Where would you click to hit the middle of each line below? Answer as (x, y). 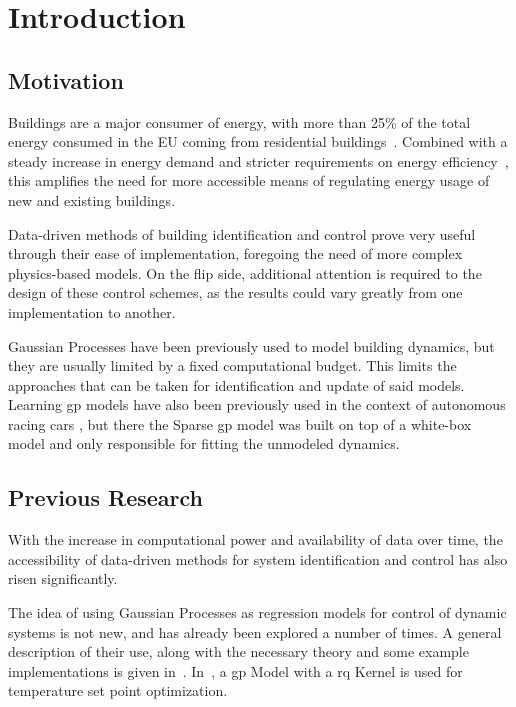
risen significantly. (63, 578)
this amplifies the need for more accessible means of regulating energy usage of (249, 180)
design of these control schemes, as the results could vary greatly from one (235, 292)
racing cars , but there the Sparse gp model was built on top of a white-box (240, 423)
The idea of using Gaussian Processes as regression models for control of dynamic (257, 612)
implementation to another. (92, 311)
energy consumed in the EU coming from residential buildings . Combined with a (258, 141)
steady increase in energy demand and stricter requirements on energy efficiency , (258, 160)
